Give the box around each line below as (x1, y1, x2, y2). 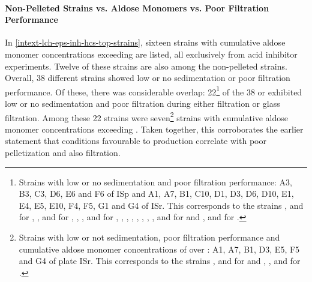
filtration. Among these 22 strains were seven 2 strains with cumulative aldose (5, 109, 289, 124)
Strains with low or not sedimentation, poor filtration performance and (19, 231, 280, 244)
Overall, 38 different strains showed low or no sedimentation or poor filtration (5, 71, 290, 84)
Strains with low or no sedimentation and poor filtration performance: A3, (19, 175, 292, 188)
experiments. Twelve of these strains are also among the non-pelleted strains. (5, 59, 287, 72)
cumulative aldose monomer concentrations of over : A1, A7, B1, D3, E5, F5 (19, 242, 300, 255)
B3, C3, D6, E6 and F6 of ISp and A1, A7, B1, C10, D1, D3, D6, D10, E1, (19, 187, 294, 200)
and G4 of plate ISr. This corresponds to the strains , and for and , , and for (19, 254, 301, 267)
